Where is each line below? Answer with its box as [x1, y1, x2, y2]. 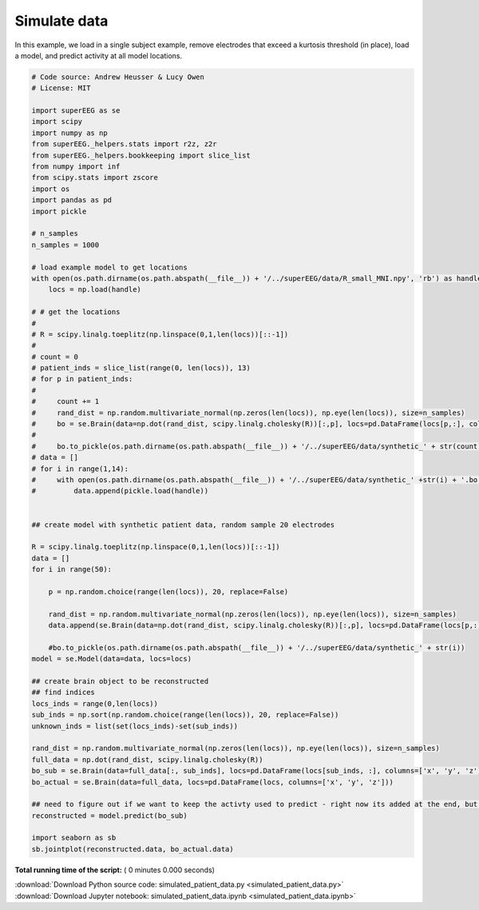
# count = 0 [31, 352, 79, 361]
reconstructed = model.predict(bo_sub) [31, 811, 188, 820]
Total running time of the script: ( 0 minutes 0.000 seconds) [14, 864, 216, 875]
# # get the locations [31, 308, 121, 317]
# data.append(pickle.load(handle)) [31, 486, 209, 496]
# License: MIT [31, 84, 91, 93]
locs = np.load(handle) [48, 285, 141, 294]
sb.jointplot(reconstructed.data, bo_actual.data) [31, 844, 235, 853]
